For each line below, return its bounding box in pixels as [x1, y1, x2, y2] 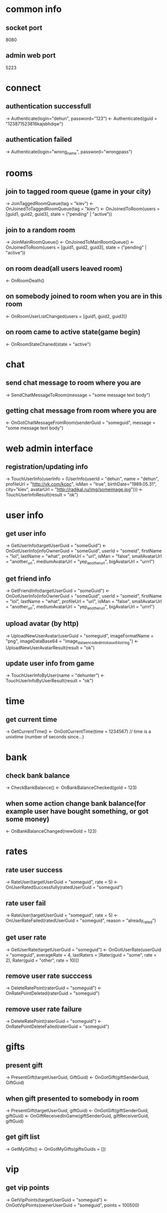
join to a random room [5, 226, 75, 234]
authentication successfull [5, 102, 91, 111]
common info [5, 4, 62, 15]
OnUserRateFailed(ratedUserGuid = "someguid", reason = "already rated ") [5, 917, 156, 925]
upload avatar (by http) [5, 620, 79, 628]
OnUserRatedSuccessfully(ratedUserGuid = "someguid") [5, 884, 123, 890]
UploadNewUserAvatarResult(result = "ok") [5, 645, 95, 651]
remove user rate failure [5, 1005, 82, 1013]
